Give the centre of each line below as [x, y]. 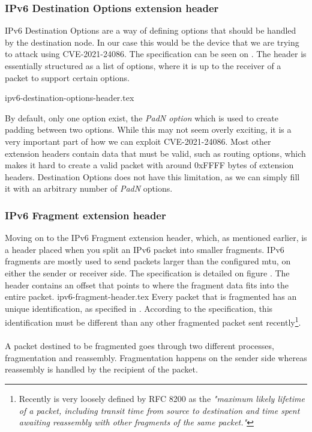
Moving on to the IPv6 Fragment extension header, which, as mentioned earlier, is [156, 238]
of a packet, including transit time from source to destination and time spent [159, 410]
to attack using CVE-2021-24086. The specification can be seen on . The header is [156, 54]
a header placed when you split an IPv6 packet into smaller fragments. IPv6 [145, 249]
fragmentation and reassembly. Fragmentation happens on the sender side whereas [156, 357]
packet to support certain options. [67, 77]
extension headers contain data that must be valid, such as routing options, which [155, 153]
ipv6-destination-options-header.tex [70, 98]
